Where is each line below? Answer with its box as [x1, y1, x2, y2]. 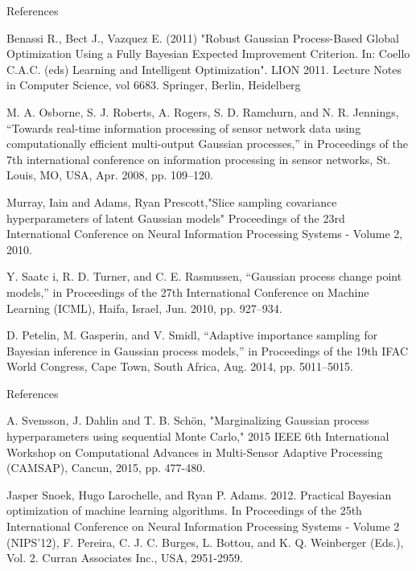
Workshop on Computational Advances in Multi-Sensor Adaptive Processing [6, 443, 383, 460]
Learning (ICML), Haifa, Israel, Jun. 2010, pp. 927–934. [6, 299, 282, 316]
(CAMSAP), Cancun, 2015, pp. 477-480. [6, 459, 206, 476]
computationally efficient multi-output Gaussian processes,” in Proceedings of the [6, 135, 408, 152]
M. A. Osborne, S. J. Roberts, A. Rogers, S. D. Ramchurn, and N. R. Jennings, [6, 103, 399, 120]
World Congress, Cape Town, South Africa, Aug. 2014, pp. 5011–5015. [6, 358, 353, 375]
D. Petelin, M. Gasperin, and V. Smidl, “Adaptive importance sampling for [6, 327, 378, 343]
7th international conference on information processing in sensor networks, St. [6, 150, 391, 167]
